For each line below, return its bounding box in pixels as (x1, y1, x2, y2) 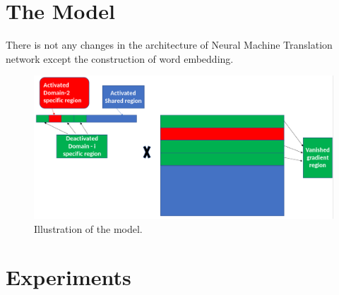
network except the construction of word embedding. (6, 51, 234, 66)
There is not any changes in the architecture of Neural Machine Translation (6, 37, 333, 52)
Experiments (6, 263, 131, 291)
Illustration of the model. (34, 221, 143, 236)
